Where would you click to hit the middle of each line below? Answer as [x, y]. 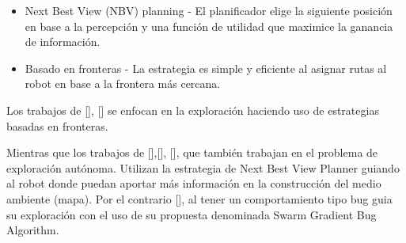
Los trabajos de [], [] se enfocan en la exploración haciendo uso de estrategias [193, 110]
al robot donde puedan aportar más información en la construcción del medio [194, 183]
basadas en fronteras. [57, 125]
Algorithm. [33, 230]
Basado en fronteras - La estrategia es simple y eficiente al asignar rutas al [206, 68]
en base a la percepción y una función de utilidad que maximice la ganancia [209, 26]
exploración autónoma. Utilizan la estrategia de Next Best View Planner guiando [203, 167]
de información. [63, 42]
